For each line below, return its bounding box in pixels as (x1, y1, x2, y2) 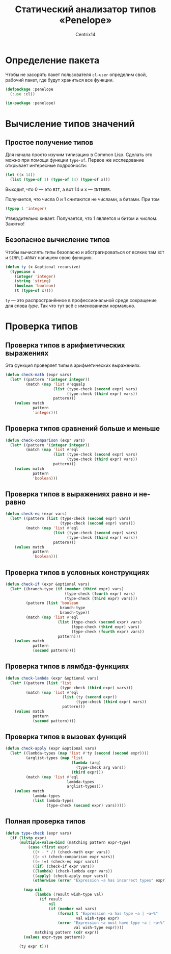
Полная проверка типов (5, 817, 85, 826)
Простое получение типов (5, 138, 93, 146)
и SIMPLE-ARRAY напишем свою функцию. (5, 254, 93, 261)
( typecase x (10, 269, 36, 274)
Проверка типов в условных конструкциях (5, 568, 150, 577)
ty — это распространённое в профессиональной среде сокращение (5, 297, 157, 303)
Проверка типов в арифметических (5, 341, 126, 349)
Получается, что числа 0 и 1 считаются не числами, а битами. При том (5, 196, 160, 203)
